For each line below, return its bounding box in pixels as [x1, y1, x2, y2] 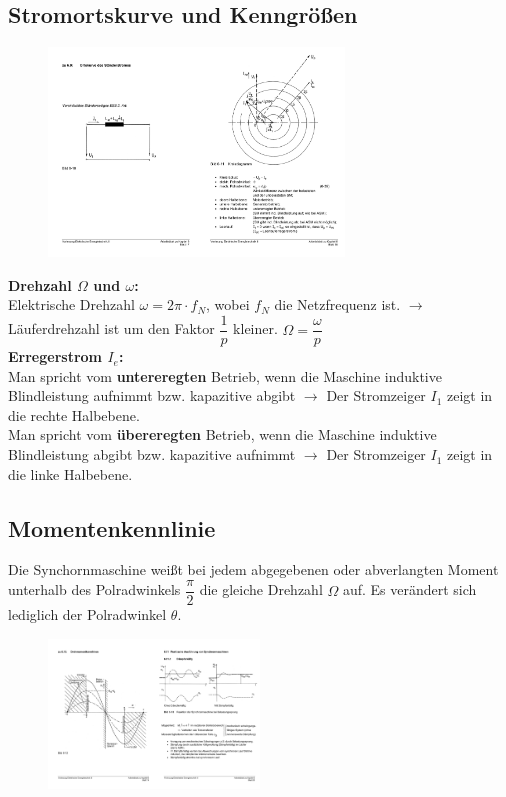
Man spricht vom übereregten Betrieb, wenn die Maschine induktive [8, 424, 437, 445]
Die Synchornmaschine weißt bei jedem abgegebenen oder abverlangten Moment [8, 559, 499, 580]
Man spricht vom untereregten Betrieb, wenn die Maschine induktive [8, 365, 442, 386]
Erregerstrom [8, 346, 103, 367]
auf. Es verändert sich [342, 579, 477, 600]
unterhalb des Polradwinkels [8, 579, 181, 600]
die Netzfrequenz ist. [274, 294, 401, 315]
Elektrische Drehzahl [8, 294, 135, 315]
